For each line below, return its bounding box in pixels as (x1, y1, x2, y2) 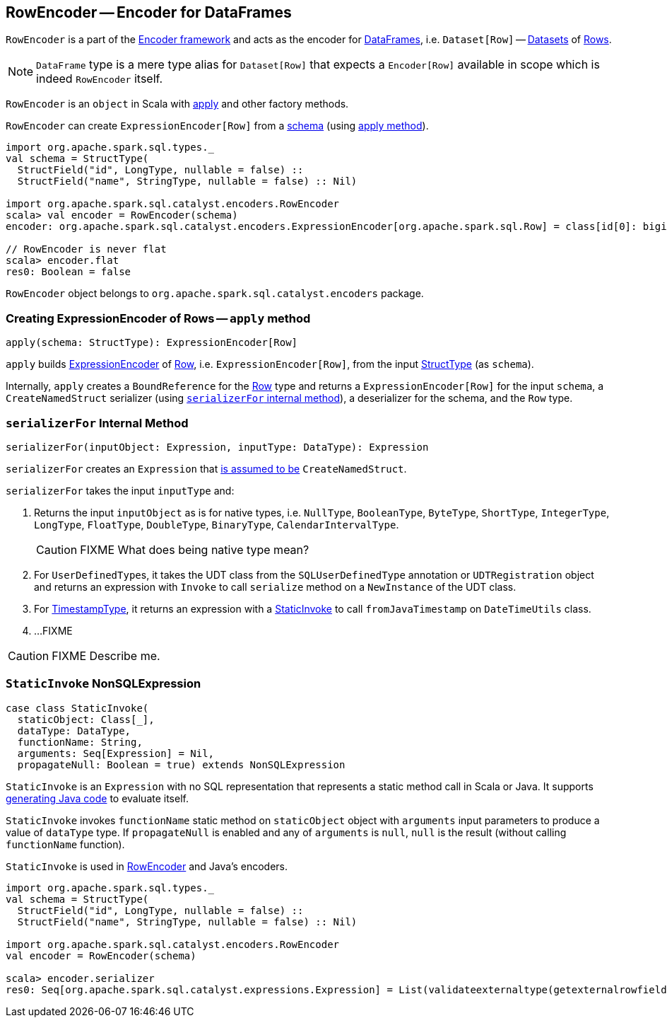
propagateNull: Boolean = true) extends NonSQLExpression (17, 758, 346, 770)
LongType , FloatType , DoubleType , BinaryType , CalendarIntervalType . (34, 518, 399, 531)
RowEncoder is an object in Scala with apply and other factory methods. (6, 98, 349, 110)
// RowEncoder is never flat (6, 243, 167, 255)
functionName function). (6, 838, 125, 850)
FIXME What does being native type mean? (80, 542, 309, 557)
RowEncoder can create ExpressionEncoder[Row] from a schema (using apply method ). (6, 120, 429, 132)
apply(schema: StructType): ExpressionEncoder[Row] (6, 337, 298, 349)
